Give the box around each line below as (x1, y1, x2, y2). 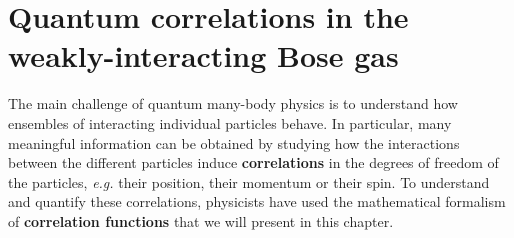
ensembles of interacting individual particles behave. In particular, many (8, 112, 452, 133)
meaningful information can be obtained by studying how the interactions (8, 132, 460, 153)
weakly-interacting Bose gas (8, 35, 399, 76)
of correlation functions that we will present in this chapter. (8, 210, 394, 231)
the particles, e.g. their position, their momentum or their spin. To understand (8, 171, 490, 192)
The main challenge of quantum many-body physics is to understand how (8, 93, 458, 114)
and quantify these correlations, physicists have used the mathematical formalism (8, 191, 506, 212)
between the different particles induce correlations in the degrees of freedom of (8, 152, 499, 173)
